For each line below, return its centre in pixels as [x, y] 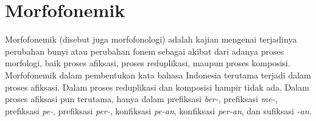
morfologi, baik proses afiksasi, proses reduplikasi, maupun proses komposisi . [148, 63]
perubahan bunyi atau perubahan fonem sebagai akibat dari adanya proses [145, 51]
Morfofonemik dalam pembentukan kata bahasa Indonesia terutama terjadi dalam [158, 74]
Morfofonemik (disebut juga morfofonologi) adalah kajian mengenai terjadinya [151, 39]
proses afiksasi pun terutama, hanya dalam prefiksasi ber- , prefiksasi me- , [141, 99]
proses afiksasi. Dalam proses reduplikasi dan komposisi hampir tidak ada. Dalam [157, 87]
